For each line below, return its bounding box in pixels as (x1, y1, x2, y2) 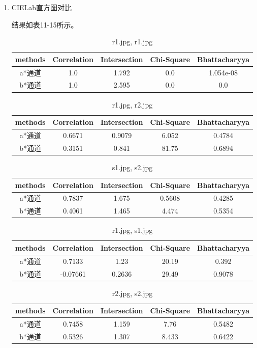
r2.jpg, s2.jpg (112, 287, 153, 298)
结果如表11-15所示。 (11, 19, 78, 30)
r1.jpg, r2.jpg (112, 99, 153, 110)
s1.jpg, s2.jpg (112, 162, 153, 172)
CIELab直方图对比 (11, 2, 72, 12)
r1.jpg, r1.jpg (112, 36, 153, 47)
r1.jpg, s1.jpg (112, 225, 153, 235)
